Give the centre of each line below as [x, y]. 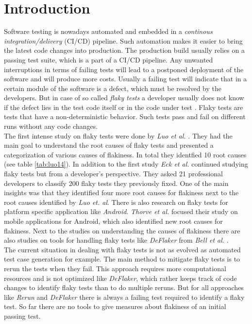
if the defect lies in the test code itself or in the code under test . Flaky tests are [124, 107]
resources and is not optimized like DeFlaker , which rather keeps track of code [120, 278]
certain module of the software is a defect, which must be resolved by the [113, 88]
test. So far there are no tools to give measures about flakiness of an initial [115, 306]
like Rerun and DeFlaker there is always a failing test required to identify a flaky [124, 297]
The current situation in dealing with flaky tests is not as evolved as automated [122, 249]
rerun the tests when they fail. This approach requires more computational [115, 268]
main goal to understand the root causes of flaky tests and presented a [109, 145]
